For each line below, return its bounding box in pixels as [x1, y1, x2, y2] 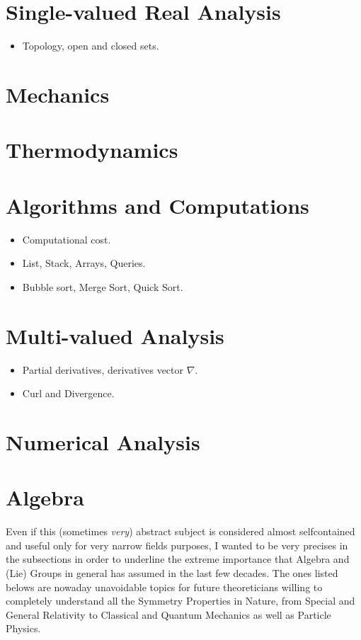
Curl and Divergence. [22, 386, 115, 401]
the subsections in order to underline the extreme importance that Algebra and [6, 552, 350, 566]
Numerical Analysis [6, 427, 200, 456]
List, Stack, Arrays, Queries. [22, 256, 146, 270]
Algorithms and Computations [6, 190, 309, 219]
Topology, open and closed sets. [22, 38, 159, 53]
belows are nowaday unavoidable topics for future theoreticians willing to [6, 579, 323, 594]
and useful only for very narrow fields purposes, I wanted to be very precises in [6, 537, 348, 552]
